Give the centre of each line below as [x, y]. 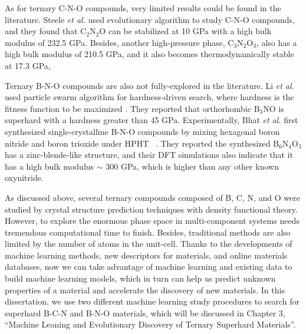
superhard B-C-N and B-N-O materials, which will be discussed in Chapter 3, [145, 312]
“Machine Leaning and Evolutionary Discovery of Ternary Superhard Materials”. [150, 324]
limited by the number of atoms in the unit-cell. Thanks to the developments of [149, 244]
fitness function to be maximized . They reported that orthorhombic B [132, 108]
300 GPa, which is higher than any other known [192, 166]
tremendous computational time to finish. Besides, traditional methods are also [148, 232]
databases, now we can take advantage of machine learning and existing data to [149, 267]
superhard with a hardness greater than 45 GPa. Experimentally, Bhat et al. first [152, 120]
